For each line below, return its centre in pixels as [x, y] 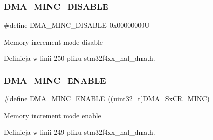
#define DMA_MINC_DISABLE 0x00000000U [77, 25]
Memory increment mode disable [53, 41]
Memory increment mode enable [53, 115]
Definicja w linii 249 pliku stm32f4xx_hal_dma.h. [80, 132]
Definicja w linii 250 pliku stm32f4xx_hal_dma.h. [80, 58]
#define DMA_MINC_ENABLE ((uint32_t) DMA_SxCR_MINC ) [107, 99]
